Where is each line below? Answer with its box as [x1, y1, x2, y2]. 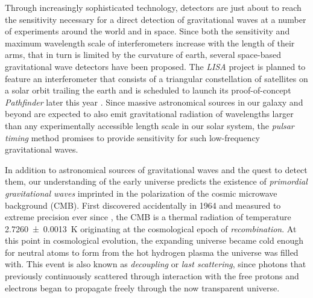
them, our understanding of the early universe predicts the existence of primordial [5, 175, 308, 188]
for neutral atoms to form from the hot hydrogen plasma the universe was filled [5, 246, 299, 258]
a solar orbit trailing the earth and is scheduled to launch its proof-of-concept [5, 84, 291, 97]
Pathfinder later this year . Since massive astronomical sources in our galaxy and [5, 95, 303, 108]
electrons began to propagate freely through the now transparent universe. [5, 281, 280, 294]
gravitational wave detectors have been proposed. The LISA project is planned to [5, 60, 306, 72]
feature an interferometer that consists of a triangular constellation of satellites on [5, 72, 308, 84]
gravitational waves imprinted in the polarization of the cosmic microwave [5, 186, 277, 199]
